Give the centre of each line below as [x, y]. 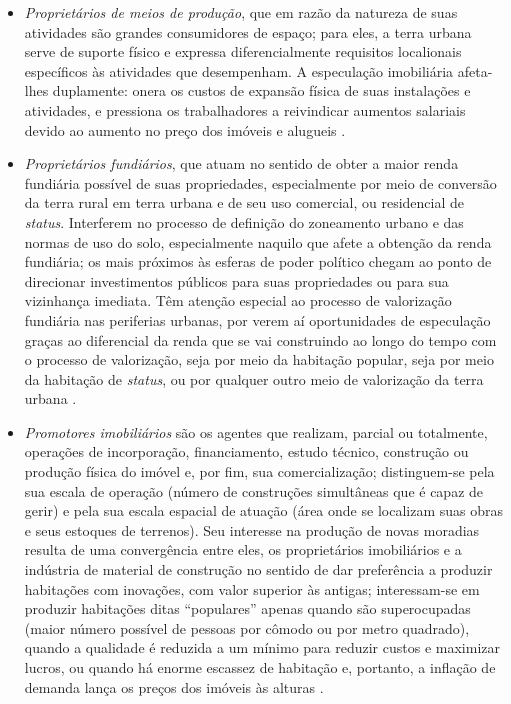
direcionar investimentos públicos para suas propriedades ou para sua [236, 280]
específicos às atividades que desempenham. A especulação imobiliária [239, 70]
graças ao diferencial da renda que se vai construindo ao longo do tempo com [260, 339]
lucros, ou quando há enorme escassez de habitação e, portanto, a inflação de [260, 667]
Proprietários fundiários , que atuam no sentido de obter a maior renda [241, 163]
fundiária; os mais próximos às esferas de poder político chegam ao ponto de [258, 261]
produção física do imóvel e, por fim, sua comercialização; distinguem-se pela [259, 471]
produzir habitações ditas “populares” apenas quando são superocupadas [247, 608]
